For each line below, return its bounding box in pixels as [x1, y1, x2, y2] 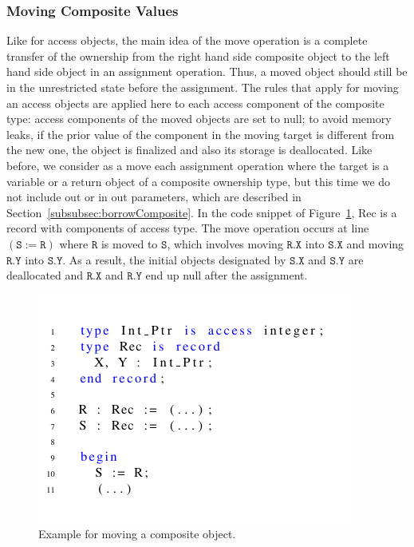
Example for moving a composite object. [38, 525, 236, 542]
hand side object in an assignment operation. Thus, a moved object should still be [6, 63, 408, 80]
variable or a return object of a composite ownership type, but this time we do [6, 172, 391, 189]
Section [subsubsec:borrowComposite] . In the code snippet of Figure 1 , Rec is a [6, 204, 397, 220]
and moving [346, 235, 404, 252]
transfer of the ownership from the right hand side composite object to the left [6, 47, 390, 64]
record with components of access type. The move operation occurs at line [6, 220, 369, 236]
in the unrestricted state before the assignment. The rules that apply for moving [6, 79, 399, 95]
